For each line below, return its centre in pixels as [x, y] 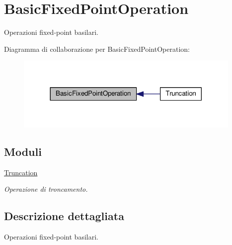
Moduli [23, 151]
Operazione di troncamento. [46, 189]
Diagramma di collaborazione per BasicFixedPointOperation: [97, 49]
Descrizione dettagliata [64, 216]
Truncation [21, 172]
